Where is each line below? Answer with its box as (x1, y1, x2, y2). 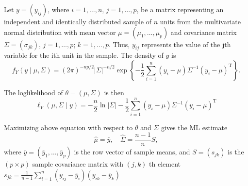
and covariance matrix (170, 27, 237, 37)
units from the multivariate (160, 17, 241, 26)
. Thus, (108, 39, 130, 49)
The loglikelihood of (4, 87, 63, 97)
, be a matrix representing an (136, 4, 224, 14)
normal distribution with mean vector (4, 27, 116, 37)
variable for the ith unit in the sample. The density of (4, 50, 164, 60)
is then (104, 87, 124, 97)
